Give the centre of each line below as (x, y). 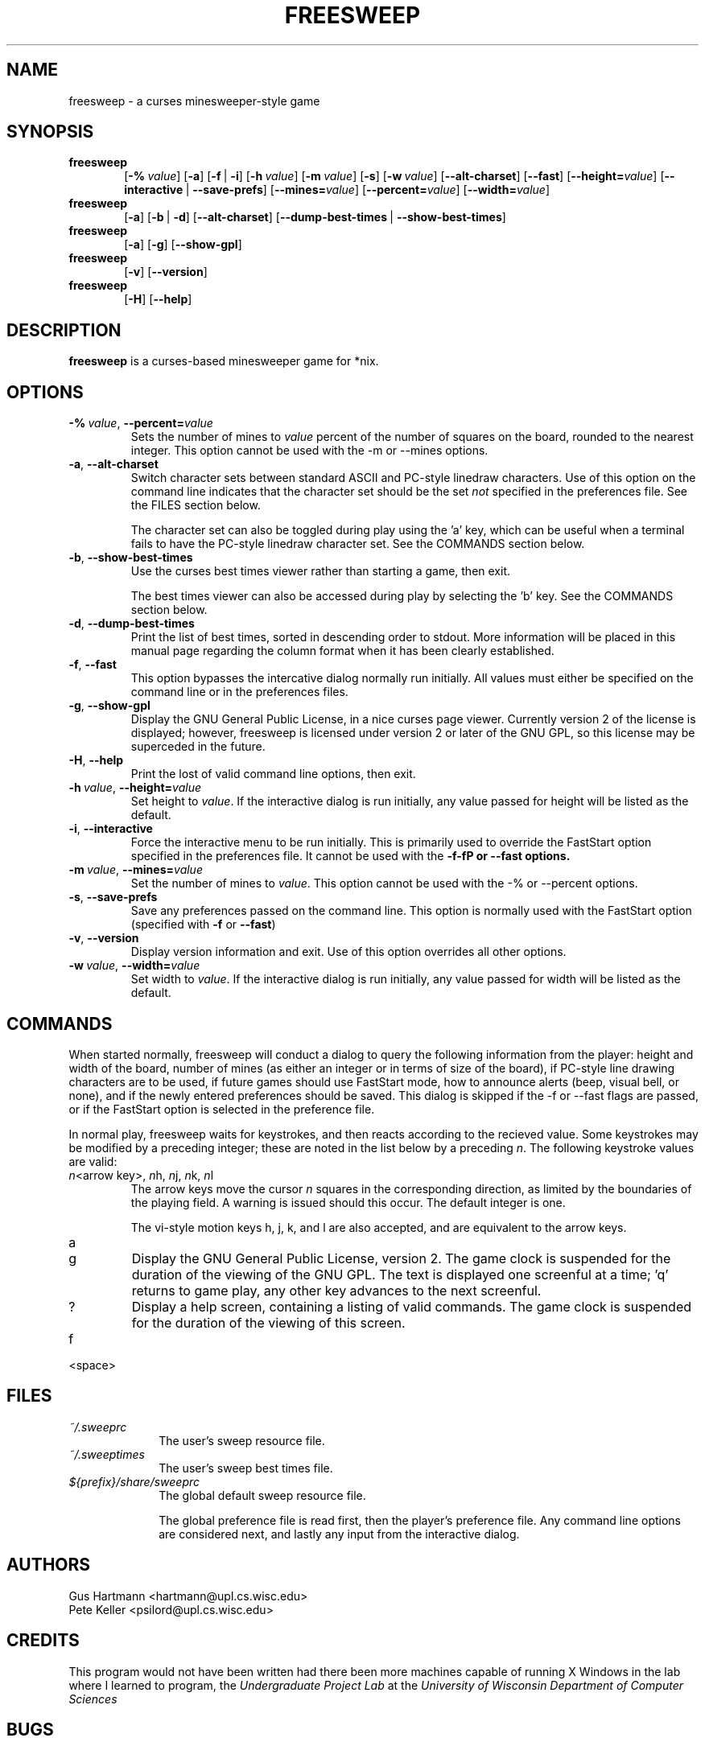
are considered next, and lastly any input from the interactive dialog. (339, 1534)
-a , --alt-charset (113, 464)
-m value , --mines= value (136, 870)
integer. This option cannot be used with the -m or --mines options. (309, 451)
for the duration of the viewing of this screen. (268, 1322)
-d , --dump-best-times (132, 624)
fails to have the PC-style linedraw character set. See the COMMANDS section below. (358, 544)
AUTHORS (49, 1565)
